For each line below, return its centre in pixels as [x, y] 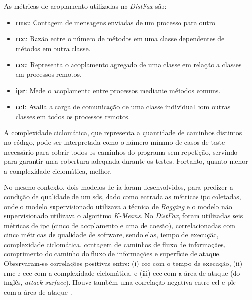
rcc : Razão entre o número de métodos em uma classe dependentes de [120, 39]
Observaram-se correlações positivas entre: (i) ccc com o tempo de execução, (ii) [123, 263]
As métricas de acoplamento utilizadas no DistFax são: [85, 6]
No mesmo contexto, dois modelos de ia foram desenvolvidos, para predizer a [118, 187]
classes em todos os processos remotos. [73, 116]
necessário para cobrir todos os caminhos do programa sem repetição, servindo [121, 151]
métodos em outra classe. [53, 48]
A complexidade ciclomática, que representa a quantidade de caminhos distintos [123, 132]
